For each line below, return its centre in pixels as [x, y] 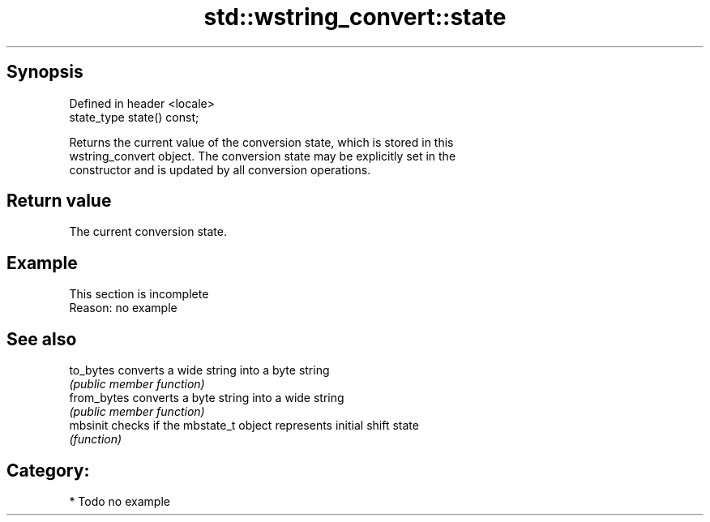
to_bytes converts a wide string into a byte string [199, 370]
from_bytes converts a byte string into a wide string [207, 398]
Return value [59, 201]
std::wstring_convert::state [355, 17]
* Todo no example [120, 501]
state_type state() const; [134, 117]
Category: [48, 470]
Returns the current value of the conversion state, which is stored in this [261, 142]
